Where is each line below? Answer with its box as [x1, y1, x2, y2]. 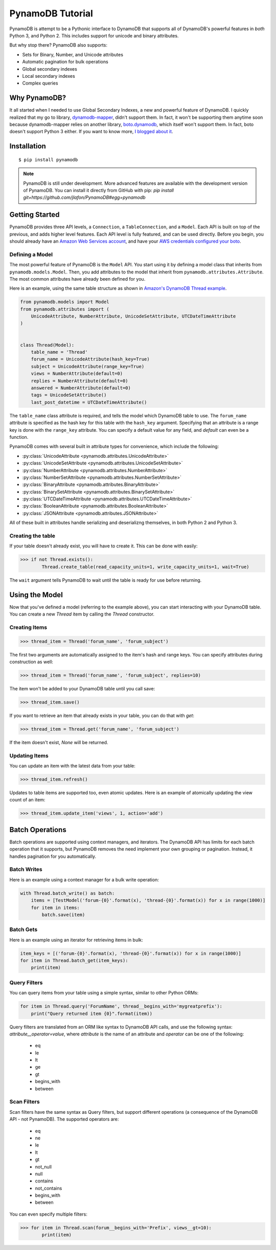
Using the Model [9, 590, 63, 599]
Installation [9, 142, 46, 151]
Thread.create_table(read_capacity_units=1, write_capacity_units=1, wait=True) [41, 564, 250, 569]
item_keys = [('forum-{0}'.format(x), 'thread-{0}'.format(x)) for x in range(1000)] [20, 950, 241, 956]
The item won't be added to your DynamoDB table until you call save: [9, 685, 155, 691]
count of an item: [9, 797, 45, 803]
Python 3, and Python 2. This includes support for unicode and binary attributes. [9, 32, 179, 38]
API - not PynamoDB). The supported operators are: [9, 1116, 119, 1122]
